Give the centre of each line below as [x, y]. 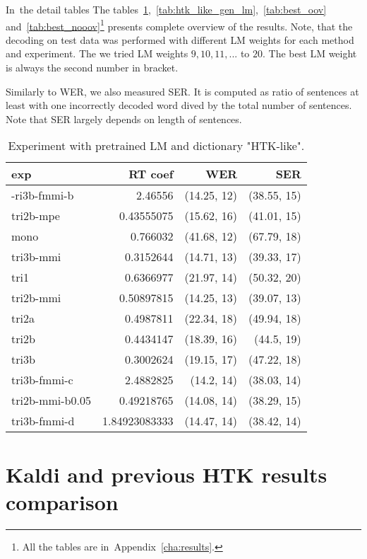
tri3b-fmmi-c [42, 380]
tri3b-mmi [36, 257]
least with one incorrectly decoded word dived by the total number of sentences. [179, 105]
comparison [62, 501]
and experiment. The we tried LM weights [97, 53]
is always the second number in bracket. [92, 68]
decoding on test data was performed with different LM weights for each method [180, 39]
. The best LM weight [310, 53]
